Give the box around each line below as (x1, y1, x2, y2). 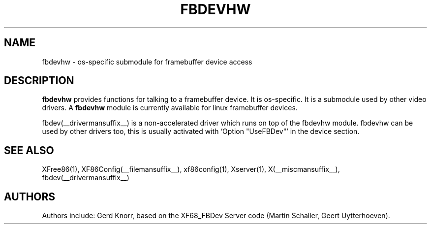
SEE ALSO (4, 144, 54, 157)
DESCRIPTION (4, 74, 74, 87)
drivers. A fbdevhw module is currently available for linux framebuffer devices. (42, 103, 298, 112)
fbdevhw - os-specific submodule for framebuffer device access (42, 57, 252, 66)
